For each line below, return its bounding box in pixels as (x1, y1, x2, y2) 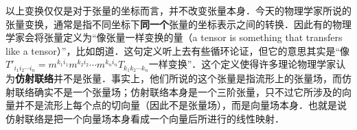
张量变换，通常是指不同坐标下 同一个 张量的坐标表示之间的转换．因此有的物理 (5, 16, 352, 31)
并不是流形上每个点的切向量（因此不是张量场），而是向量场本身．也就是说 (14, 98, 347, 112)
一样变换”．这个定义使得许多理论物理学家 (148, 57, 336, 71)
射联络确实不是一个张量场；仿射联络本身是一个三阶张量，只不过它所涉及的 (5, 84, 342, 99)
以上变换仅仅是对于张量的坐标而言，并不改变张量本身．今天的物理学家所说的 (5, 3, 352, 17)
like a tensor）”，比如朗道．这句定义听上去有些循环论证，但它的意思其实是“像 (5, 43, 349, 57)
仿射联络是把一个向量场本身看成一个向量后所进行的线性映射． (5, 112, 284, 126)
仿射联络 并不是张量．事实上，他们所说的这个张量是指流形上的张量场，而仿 (15, 71, 352, 86)
